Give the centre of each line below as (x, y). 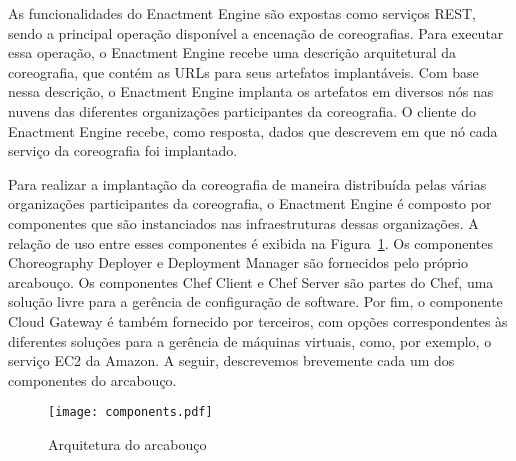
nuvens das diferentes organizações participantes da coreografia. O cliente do (242, 110)
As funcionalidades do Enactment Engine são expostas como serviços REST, (242, 13)
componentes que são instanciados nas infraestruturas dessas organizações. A (243, 222)
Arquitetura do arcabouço (127, 443)
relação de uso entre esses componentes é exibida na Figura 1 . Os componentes (250, 242)
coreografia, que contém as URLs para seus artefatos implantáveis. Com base (243, 71)
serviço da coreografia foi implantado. (123, 150)
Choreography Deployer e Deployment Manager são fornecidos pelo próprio (238, 262)
